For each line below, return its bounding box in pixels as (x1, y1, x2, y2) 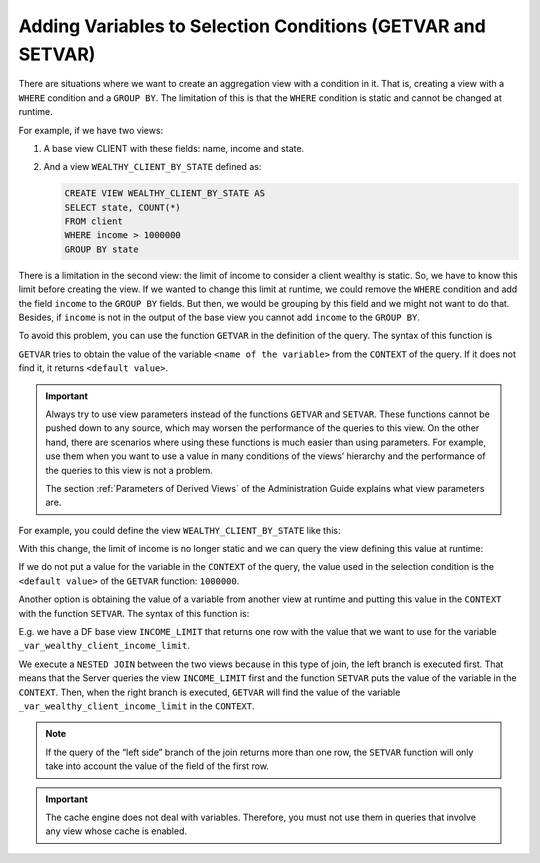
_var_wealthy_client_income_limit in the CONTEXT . (18, 700, 255, 712)
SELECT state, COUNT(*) (64, 201, 182, 213)
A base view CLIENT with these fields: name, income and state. (43, 142, 305, 154)
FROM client (64, 216, 124, 227)
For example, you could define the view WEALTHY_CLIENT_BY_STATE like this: (18, 524, 341, 536)
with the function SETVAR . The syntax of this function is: (18, 607, 250, 619)
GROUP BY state (64, 243, 139, 255)
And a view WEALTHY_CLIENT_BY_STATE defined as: (43, 161, 262, 173)
